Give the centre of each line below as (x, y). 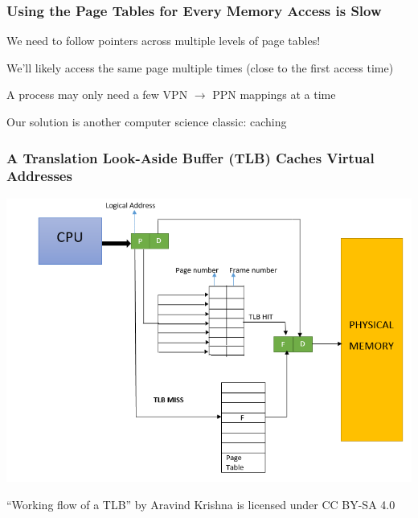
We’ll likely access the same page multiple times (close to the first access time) (200, 67)
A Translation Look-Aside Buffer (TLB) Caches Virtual (191, 157)
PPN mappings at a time (274, 95)
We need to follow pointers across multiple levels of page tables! (164, 41)
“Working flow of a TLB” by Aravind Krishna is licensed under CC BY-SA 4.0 (201, 504)
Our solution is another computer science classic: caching (147, 121)
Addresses (39, 176)
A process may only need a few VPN (97, 95)
